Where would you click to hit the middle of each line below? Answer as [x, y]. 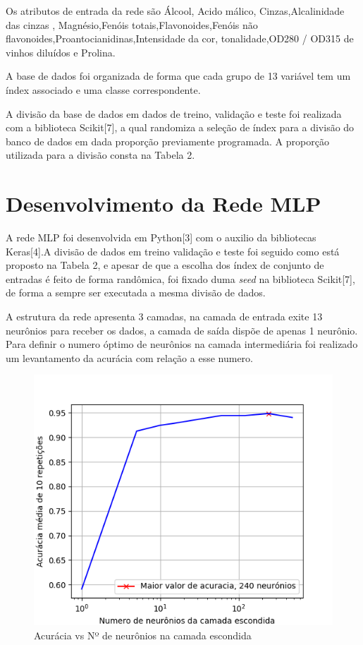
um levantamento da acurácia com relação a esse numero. [129, 357]
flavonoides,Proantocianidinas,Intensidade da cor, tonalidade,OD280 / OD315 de [180, 38]
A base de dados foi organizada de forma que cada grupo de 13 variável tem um [178, 76]
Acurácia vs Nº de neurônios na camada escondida [143, 635]
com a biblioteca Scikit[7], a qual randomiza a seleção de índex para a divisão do [180, 127]
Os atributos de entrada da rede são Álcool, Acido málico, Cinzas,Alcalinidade [175, 11]
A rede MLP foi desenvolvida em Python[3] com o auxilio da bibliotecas [161, 237]
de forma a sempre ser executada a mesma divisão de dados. [136, 293]
